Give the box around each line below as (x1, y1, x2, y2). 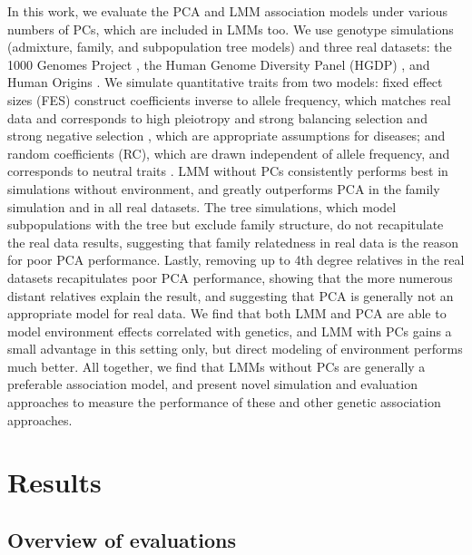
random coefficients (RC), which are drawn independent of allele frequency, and (7, 143, 450, 162)
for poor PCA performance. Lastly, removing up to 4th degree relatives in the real (7, 250, 465, 269)
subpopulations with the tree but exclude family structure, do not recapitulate (7, 215, 444, 234)
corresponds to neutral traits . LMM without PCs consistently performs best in (7, 161, 448, 180)
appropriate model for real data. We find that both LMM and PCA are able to (7, 304, 447, 323)
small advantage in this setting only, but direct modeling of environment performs (7, 339, 463, 358)
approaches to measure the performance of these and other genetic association (7, 393, 441, 412)
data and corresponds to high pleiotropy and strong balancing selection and (7, 108, 428, 127)
